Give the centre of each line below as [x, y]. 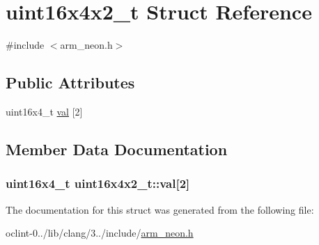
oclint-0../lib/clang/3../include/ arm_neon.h [100, 233]
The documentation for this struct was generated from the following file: [160, 209]
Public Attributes [70, 82]
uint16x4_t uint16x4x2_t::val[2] [98, 183]
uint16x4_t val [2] [44, 111]
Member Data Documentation [117, 149]
